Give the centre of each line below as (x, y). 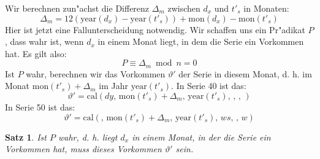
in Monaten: (266, 8)
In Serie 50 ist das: (40, 107)
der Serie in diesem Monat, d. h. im (245, 73)
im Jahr (114, 86)
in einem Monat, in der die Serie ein (201, 137)
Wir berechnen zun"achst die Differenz (77, 8)
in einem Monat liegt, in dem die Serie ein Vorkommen (201, 41)
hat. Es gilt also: (36, 53)
